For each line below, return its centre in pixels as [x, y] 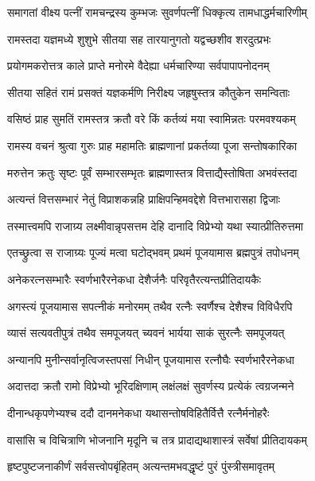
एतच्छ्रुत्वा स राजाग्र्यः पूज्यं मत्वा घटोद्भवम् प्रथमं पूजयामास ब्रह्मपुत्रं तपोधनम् [153, 252]
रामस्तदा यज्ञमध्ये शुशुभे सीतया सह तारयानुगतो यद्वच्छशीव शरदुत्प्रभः [139, 39]
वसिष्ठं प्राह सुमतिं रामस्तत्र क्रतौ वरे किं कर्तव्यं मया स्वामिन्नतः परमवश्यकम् [152, 119]
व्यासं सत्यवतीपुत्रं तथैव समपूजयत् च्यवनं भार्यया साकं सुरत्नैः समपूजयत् [146, 333]
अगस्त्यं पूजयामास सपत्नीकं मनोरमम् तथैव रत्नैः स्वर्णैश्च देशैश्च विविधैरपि [150, 306]
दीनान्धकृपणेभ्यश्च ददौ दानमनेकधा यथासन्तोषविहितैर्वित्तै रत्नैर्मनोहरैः [138, 412]
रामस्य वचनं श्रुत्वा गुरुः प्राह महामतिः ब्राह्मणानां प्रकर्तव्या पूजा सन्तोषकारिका [152, 145]
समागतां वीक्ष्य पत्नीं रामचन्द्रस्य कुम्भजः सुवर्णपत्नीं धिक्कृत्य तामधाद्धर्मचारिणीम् [157, 12]
